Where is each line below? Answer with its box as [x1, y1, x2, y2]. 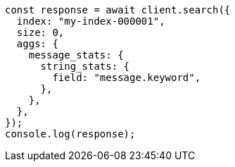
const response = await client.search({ [5, 4, 231, 16]
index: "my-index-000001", [16, 16, 165, 27]
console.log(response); [5, 128, 136, 140]
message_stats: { [28, 49, 124, 61]
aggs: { [16, 38, 58, 49]
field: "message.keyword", [52, 72, 201, 83]
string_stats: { [40, 61, 130, 72]
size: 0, [16, 27, 65, 38]
